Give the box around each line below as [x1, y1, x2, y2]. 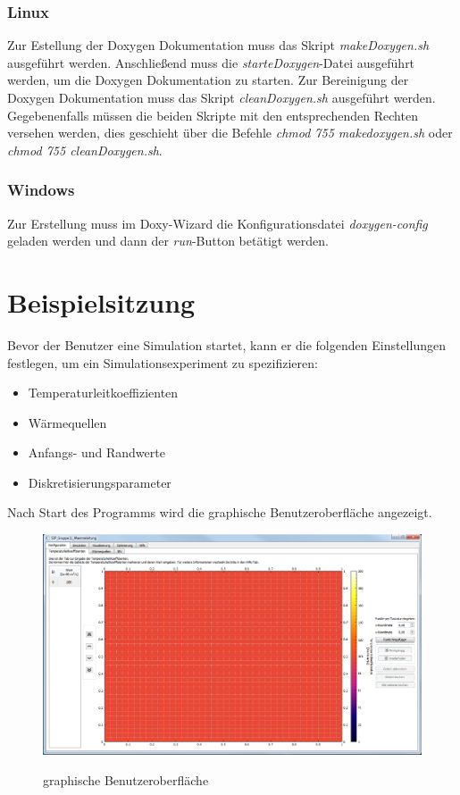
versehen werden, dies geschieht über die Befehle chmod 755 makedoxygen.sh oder [7, 123, 453, 142]
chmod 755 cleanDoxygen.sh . [7, 140, 163, 159]
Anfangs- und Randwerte [28, 443, 165, 462]
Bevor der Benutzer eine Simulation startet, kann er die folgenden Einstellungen [7, 335, 446, 354]
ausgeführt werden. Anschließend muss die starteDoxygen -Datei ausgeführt [7, 53, 415, 71]
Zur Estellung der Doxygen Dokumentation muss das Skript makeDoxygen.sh [7, 36, 430, 54]
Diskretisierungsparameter [28, 473, 171, 491]
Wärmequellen [28, 413, 107, 431]
